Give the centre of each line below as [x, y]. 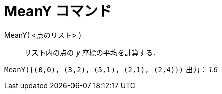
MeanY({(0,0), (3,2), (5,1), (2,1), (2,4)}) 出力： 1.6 [111, 69]
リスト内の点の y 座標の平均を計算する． [92, 52]
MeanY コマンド [58, 11]
